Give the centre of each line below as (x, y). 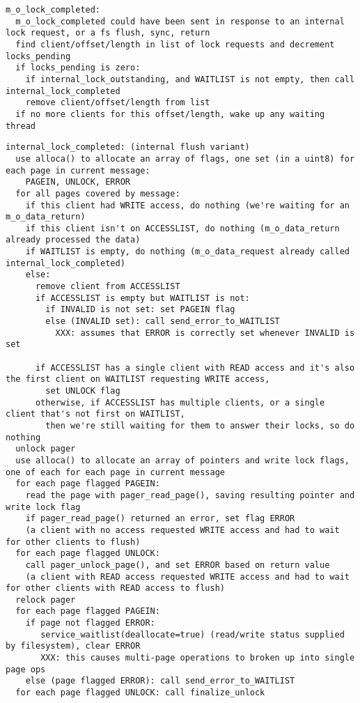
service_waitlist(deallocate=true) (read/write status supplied (193, 634)
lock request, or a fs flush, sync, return (108, 33)
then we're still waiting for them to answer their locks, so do (200, 425)
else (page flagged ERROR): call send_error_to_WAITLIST (160, 681)
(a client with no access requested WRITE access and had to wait (182, 530)
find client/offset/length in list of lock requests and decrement (175, 44)
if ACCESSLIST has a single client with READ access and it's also (195, 368)
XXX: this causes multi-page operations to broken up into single (198, 658)
